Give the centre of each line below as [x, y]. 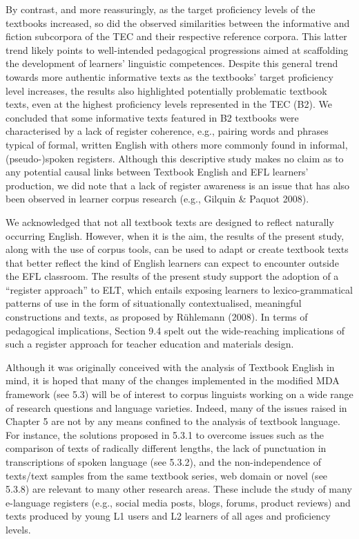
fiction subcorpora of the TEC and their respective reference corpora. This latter [176, 36]
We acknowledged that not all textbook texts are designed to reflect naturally [170, 221]
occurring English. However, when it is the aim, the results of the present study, [175, 235]
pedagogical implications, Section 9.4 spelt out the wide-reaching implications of [175, 330]
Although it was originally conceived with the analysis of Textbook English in [170, 367]
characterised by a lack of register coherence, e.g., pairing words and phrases [167, 131]
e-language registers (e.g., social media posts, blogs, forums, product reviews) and [178, 502]
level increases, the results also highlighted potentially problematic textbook [166, 90]
